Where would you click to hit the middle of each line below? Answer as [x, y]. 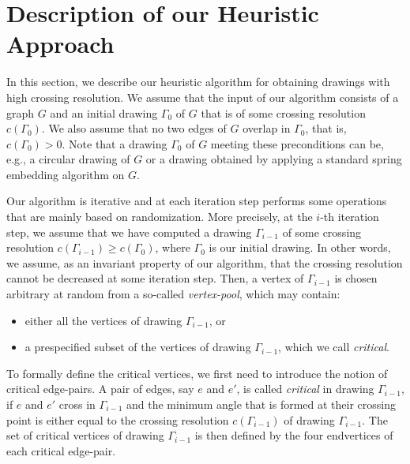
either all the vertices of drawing [103, 320]
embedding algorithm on [66, 174]
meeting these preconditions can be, [297, 143]
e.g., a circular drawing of [68, 159]
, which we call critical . [334, 347]
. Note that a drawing [115, 143]
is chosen [356, 278]
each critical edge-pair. [61, 450]
